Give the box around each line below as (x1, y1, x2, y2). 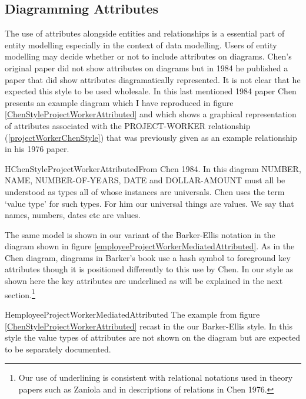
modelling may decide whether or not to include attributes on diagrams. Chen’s (5, 50, 292, 62)
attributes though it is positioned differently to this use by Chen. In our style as (5, 263, 294, 275)
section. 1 (5, 286, 35, 301)
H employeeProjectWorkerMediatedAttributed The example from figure (5, 308, 260, 320)
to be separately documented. (5, 342, 111, 355)
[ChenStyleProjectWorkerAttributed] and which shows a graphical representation (5, 108, 297, 120)
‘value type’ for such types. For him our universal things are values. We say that (5, 197, 294, 209)
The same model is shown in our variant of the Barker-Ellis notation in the (5, 228, 275, 240)
